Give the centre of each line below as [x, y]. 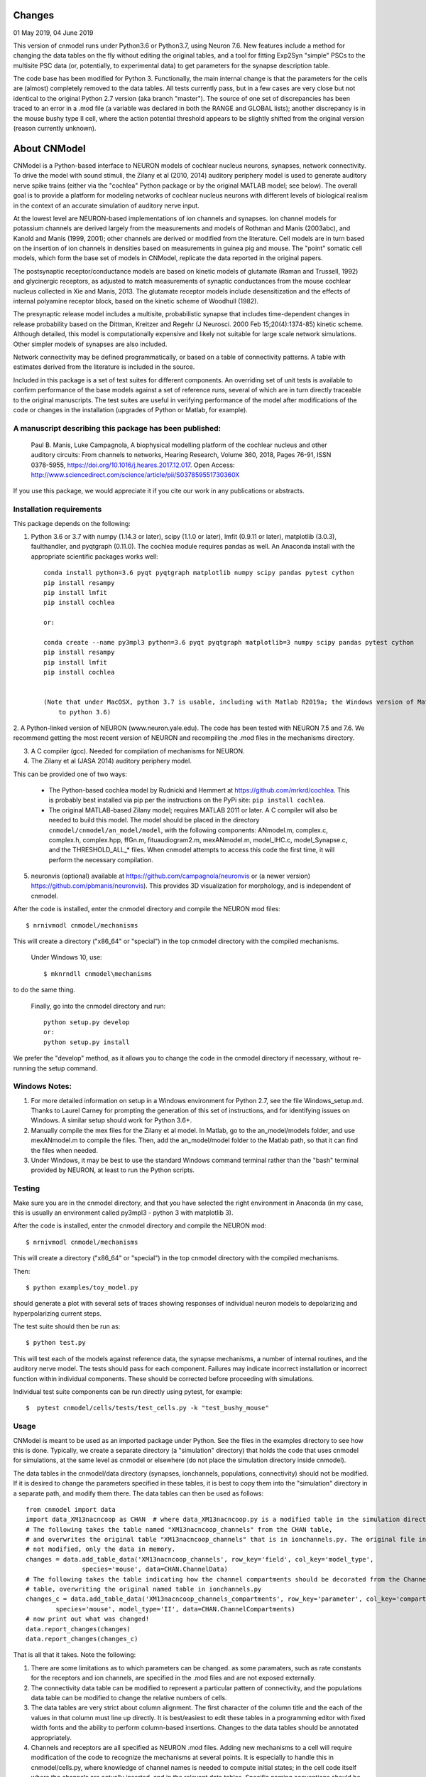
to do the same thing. [44, 990]
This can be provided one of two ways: [70, 774]
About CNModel [49, 148]
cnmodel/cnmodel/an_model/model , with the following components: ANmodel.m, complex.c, [188, 830]
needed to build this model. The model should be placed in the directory [154, 820]
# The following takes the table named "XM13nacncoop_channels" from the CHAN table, [179, 1529]
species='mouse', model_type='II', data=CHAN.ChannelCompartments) [175, 1609]
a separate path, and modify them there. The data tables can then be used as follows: [138, 1493]
